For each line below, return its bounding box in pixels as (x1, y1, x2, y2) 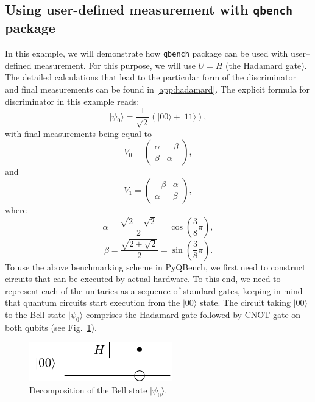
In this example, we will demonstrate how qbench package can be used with (5, 47, 288, 60)
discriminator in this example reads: (5, 94, 140, 107)
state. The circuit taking (199, 296, 291, 309)
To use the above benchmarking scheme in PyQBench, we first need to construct (5, 260, 306, 273)
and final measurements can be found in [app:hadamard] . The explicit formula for (5, 83, 310, 96)
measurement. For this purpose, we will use (34, 58, 196, 71)
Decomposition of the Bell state (29, 383, 147, 396)
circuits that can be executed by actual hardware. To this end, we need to (5, 272, 281, 285)
